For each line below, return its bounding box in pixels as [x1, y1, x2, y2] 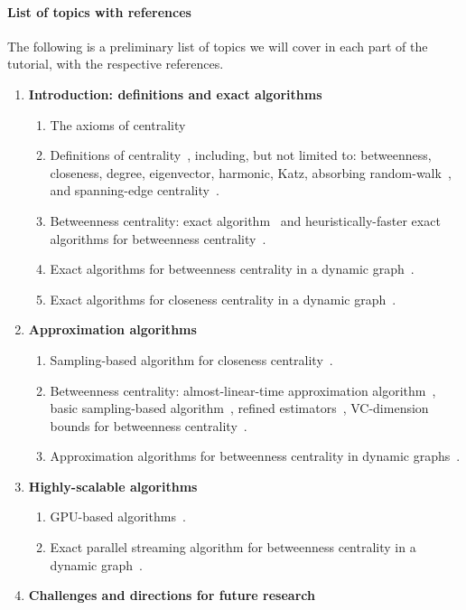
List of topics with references [7, 2, 191, 21]
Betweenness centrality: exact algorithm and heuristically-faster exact [50, 211, 441, 230]
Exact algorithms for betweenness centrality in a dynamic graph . [50, 259, 415, 278]
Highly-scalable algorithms [28, 476, 198, 495]
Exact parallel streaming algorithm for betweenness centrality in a [50, 538, 416, 557]
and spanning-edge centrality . [50, 181, 219, 200]
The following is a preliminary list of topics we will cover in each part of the [7, 36, 428, 55]
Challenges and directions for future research [28, 586, 315, 605]
